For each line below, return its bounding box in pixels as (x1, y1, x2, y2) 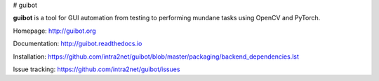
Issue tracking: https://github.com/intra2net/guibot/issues (13, 65, 180, 73)
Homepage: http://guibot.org (13, 27, 96, 35)
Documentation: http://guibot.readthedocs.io (13, 39, 142, 48)
